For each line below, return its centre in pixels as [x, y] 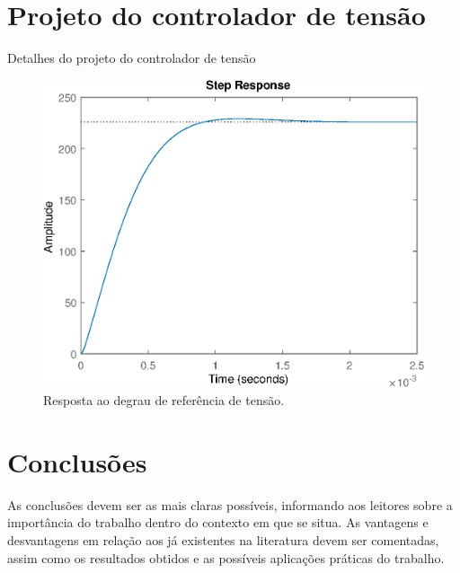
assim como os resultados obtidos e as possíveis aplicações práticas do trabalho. [226, 557]
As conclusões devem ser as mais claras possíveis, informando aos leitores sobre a [230, 504]
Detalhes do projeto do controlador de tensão [132, 58]
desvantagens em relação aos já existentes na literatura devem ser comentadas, [223, 539]
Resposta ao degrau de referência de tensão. [164, 400]
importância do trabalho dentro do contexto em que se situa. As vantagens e [218, 522]
